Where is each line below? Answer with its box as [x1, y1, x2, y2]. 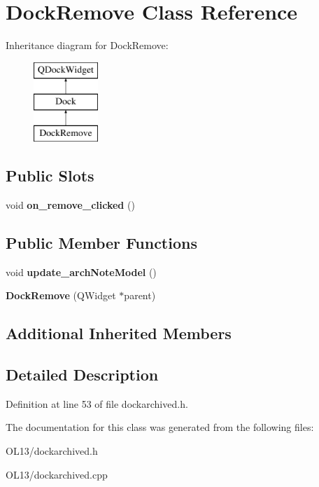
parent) [124, 288, 156, 303]
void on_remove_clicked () [6, 197, 135, 212]
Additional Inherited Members [6, 322, 232, 344]
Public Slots [6, 165, 94, 186]
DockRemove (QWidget [6, 288, 116, 303]
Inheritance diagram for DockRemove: [6, 38, 169, 53]
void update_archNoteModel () [6, 264, 157, 279]
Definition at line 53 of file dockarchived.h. [6, 396, 188, 411]
